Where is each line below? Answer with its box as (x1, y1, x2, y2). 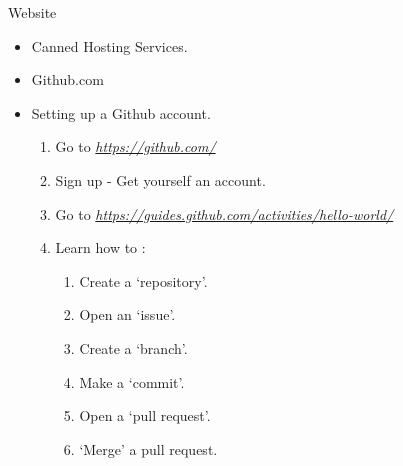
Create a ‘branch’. (79, 337, 188, 358)
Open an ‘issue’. (79, 304, 176, 325)
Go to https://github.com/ (55, 136, 216, 157)
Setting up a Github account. (31, 102, 211, 123)
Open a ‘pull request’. (79, 405, 211, 426)
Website (8, 2, 57, 22)
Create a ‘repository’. (79, 270, 208, 291)
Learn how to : (55, 237, 146, 258)
